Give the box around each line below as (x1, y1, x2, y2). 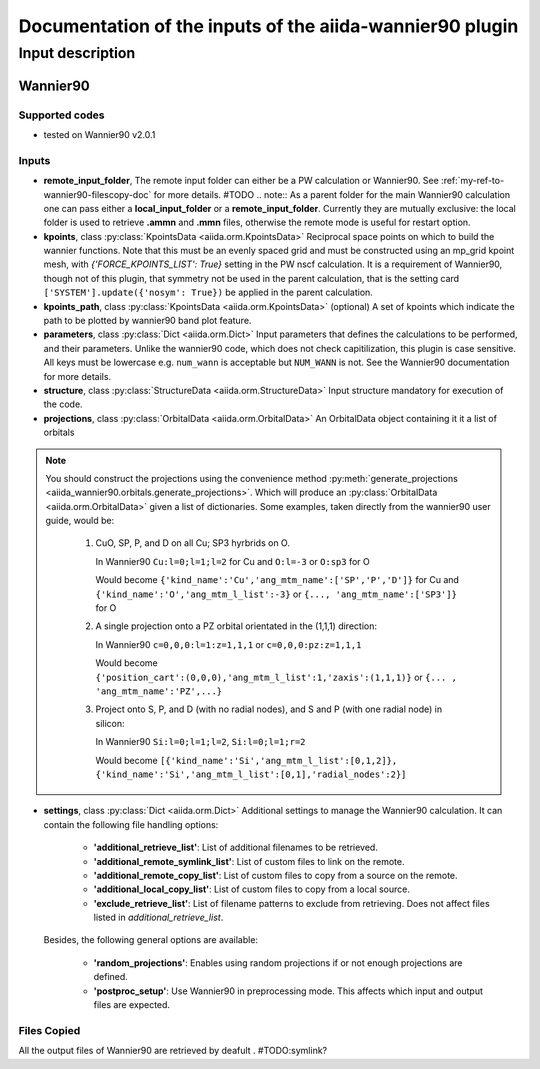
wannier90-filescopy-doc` (43, 188, 152, 200)
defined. (93, 971, 129, 983)
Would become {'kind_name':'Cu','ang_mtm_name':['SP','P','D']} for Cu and (95, 574, 460, 586)
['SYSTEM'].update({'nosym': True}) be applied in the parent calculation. (43, 286, 374, 299)
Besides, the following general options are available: (43, 934, 259, 946)
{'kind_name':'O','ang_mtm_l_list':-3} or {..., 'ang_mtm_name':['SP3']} (95, 588, 457, 600)
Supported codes (18, 108, 105, 122)
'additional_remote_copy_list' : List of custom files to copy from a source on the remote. (93, 869, 459, 881)
